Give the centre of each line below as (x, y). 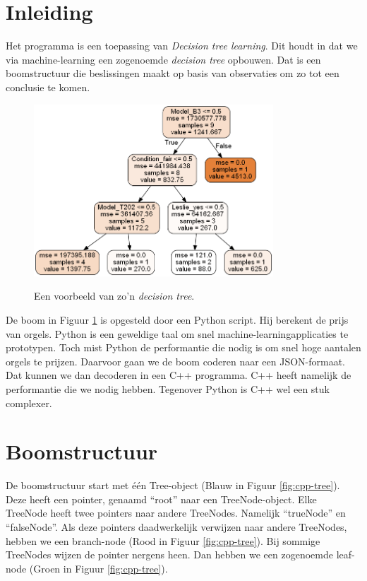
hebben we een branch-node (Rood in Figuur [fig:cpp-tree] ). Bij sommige (163, 540)
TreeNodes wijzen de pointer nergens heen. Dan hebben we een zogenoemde (169, 554)
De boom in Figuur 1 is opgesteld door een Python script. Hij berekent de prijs (177, 319)
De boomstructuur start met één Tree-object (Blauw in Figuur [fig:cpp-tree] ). (173, 485)
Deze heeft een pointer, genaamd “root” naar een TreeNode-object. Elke (161, 499)
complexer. (29, 403)
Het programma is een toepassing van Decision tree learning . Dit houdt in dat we (182, 46)
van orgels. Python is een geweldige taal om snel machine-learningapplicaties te (177, 333)
